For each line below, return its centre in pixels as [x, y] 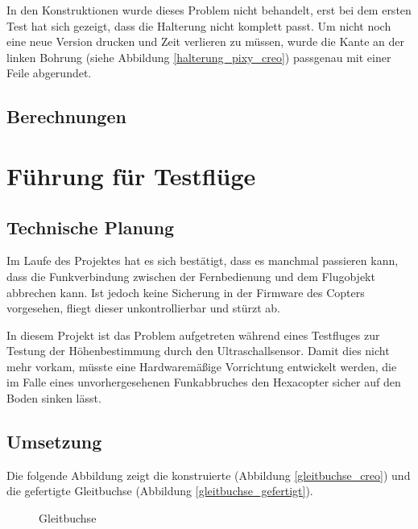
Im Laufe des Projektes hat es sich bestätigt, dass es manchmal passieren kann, [203, 260]
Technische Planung [91, 227]
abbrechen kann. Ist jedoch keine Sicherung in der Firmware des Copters [186, 292]
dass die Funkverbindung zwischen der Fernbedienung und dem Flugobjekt [191, 276]
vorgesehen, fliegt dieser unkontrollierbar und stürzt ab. [144, 308]
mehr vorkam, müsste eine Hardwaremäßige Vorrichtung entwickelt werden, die [202, 366]
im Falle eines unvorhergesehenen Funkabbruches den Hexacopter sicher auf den [204, 382]
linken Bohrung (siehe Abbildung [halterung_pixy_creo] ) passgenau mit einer [199, 57]
